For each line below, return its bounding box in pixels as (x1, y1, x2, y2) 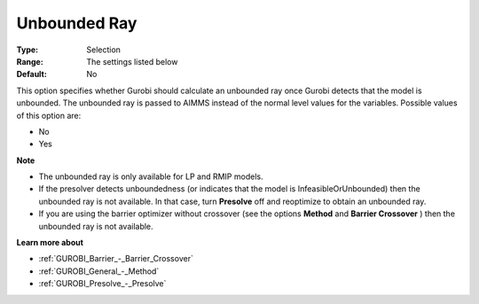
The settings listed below (86, 56, 178, 66)
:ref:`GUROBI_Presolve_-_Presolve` (38, 278, 167, 289)
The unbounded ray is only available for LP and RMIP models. (38, 171, 263, 182)
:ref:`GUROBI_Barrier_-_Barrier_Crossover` (38, 253, 194, 264)
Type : (16, 44, 39, 55)
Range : (16, 56, 43, 66)
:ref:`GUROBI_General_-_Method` (38, 266, 160, 277)
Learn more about (16, 238, 84, 248)
